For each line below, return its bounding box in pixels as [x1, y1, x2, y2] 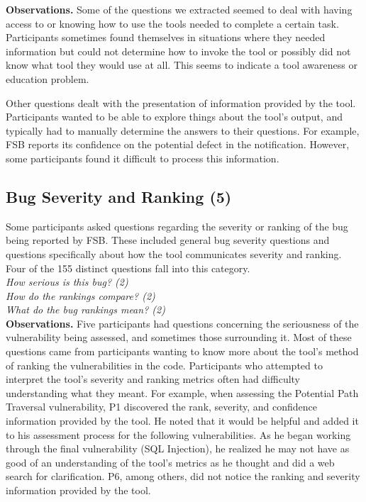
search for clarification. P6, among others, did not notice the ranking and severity [6, 469, 360, 484]
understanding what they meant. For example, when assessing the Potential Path [6, 385, 359, 400]
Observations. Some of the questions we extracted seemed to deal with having [6, 2, 353, 16]
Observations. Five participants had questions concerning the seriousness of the [6, 316, 359, 330]
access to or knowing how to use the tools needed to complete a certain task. [6, 16, 339, 30]
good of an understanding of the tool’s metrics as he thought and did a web [6, 454, 335, 469]
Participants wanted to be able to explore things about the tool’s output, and [6, 109, 343, 124]
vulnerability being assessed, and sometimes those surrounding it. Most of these [6, 330, 352, 345]
